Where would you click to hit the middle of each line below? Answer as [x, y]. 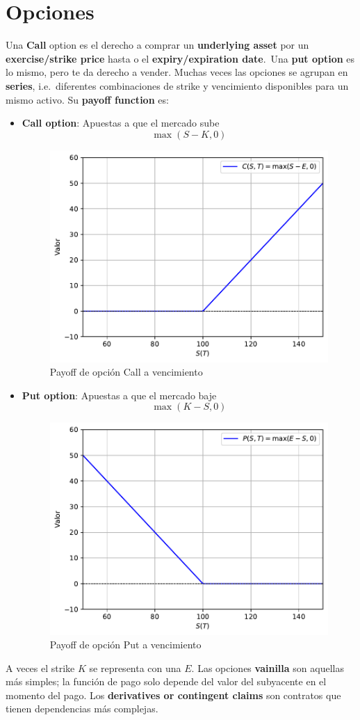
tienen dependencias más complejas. [82, 709]
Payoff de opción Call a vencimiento [126, 372]
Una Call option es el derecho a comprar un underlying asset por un [157, 45]
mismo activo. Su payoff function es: [87, 99]
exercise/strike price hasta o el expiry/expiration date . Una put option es [180, 58]
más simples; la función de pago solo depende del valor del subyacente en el [166, 681]
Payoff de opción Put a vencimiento [125, 645]
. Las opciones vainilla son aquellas [268, 667]
